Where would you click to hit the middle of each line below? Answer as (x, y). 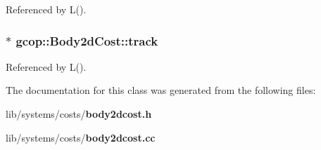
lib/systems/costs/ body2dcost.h (79, 114)
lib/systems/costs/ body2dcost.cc (81, 137)
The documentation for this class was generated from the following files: (161, 90)
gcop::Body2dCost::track (87, 40)
